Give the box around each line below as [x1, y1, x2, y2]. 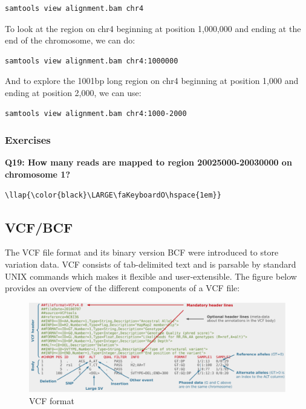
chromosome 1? [5, 167, 71, 180]
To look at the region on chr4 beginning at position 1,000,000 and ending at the [5, 22, 301, 34]
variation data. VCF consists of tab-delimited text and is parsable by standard [5, 257, 296, 270]
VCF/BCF [5, 217, 73, 236]
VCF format [29, 394, 74, 407]
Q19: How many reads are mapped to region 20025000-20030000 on [5, 156, 292, 169]
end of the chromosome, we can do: [5, 34, 135, 47]
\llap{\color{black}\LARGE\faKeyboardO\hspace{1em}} [5, 190, 221, 199]
